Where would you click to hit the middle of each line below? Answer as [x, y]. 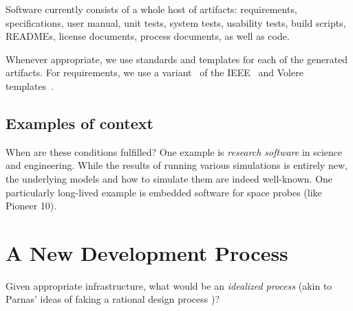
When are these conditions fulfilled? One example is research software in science [174, 151]
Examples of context [79, 123]
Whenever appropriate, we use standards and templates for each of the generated [177, 59]
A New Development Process [147, 252]
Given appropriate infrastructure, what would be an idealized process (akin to [169, 285]
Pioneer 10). [31, 206]
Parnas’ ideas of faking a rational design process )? [113, 299]
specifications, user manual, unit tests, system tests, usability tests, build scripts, [176, 22]
